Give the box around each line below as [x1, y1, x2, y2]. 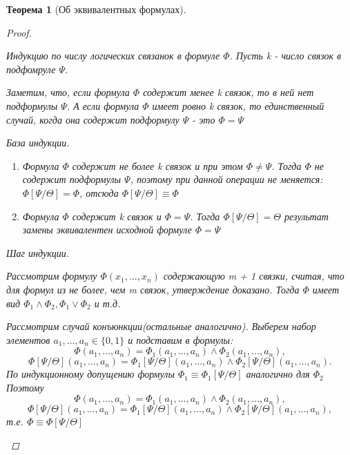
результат [284, 209, 329, 223]
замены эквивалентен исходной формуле [22, 222, 192, 237]
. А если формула [66, 98, 139, 113]
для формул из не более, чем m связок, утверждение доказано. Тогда [6, 282, 300, 296]
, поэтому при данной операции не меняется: [130, 172, 323, 186]
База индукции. [6, 135, 70, 150]
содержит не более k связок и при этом [72, 158, 243, 173]
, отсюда [79, 185, 119, 200]
